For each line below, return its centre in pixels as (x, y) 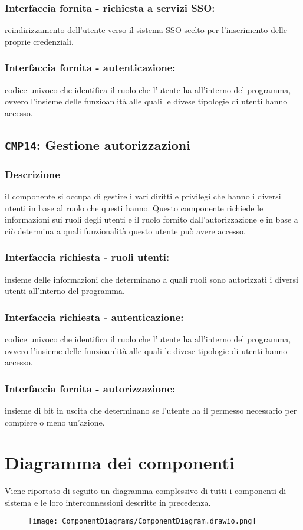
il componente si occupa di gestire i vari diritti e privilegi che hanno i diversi (143, 196)
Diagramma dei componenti (120, 462)
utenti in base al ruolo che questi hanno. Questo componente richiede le (134, 207)
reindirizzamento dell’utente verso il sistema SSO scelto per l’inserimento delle (146, 30)
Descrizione (32, 174)
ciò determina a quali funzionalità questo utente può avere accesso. (126, 230)
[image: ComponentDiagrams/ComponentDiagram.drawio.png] (142, 521)
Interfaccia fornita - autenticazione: (90, 68)
